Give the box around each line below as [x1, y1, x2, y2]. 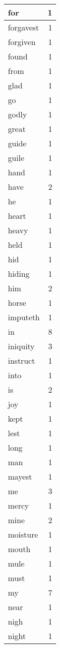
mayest [8, 471, 32, 482]
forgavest [8, 21, 39, 33]
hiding [8, 268, 30, 279]
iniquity [8, 340, 35, 352]
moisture [8, 529, 38, 540]
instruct [8, 355, 35, 366]
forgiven [8, 36, 36, 47]
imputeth [8, 311, 40, 323]
